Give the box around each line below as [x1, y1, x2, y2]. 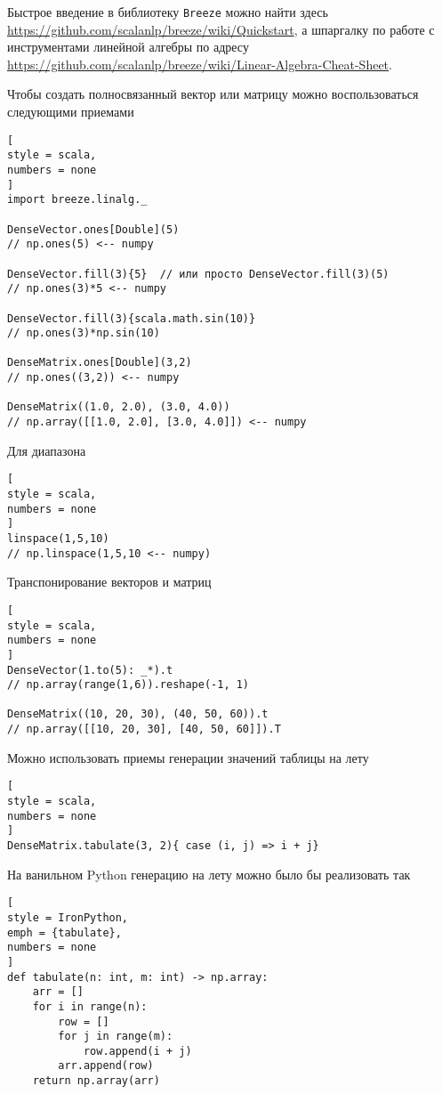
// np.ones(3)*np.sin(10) [7, 327, 160, 340]
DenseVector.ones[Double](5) [7, 223, 180, 236]
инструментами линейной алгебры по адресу [7, 37, 249, 56]
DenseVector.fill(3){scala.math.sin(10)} [7, 312, 256, 325]
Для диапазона [7, 441, 86, 459]
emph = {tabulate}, [7, 926, 122, 939]
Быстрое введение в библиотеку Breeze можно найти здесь [7, 3, 328, 20]
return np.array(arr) [32, 1074, 160, 1088]
